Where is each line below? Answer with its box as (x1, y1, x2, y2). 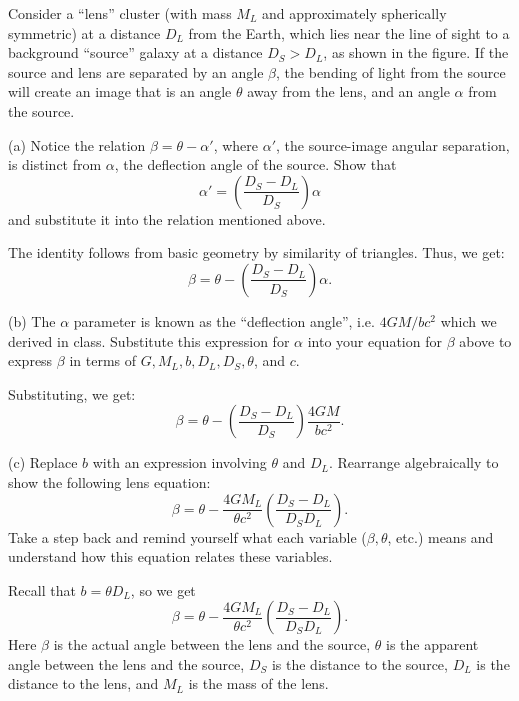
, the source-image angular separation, (275, 134, 510, 155)
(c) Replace (8, 452, 78, 473)
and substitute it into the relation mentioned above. (8, 208, 326, 229)
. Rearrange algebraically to (328, 452, 499, 473)
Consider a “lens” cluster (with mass (8, 3, 232, 23)
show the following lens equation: (8, 471, 211, 492)
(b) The (8, 310, 56, 331)
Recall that (8, 579, 76, 600)
